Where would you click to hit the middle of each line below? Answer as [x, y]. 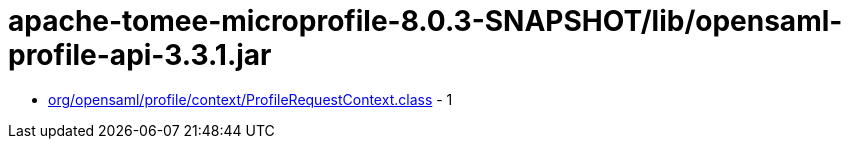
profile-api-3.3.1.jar [140, 55]
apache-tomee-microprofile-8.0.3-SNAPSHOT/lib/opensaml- [425, 21]
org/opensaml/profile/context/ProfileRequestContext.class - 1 [250, 99]
